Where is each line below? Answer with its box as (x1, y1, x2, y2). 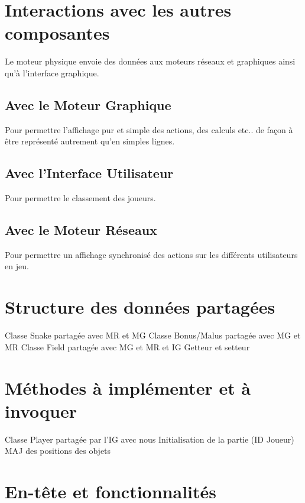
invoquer (5, 398, 77, 423)
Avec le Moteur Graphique (5, 95, 171, 114)
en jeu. (5, 260, 29, 272)
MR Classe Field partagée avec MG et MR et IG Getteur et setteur (5, 340, 250, 353)
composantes (5, 21, 110, 45)
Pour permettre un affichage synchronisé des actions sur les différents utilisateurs (5, 248, 298, 260)
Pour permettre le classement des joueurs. (5, 192, 156, 204)
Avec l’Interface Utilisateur (5, 164, 174, 182)
